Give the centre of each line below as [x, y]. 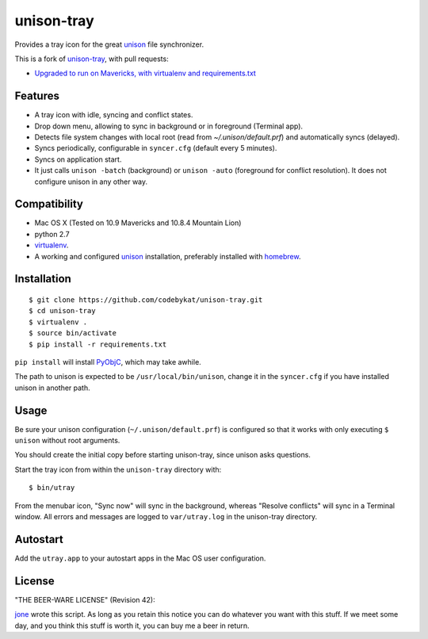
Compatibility [49, 204]
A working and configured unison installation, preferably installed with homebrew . [168, 256]
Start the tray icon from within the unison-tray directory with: [118, 469]
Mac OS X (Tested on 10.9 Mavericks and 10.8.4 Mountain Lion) [138, 223]
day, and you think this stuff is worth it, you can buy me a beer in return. [132, 626]
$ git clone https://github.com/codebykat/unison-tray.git [146, 300]
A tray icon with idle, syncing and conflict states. [114, 115]
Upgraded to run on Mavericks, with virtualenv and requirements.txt [145, 73]
